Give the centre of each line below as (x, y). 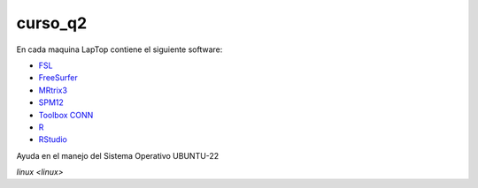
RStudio (53, 139)
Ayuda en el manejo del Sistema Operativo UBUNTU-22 (118, 155)
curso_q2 (52, 23)
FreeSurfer (58, 78)
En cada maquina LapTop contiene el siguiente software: (119, 49)
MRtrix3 (53, 90)
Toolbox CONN (66, 115)
